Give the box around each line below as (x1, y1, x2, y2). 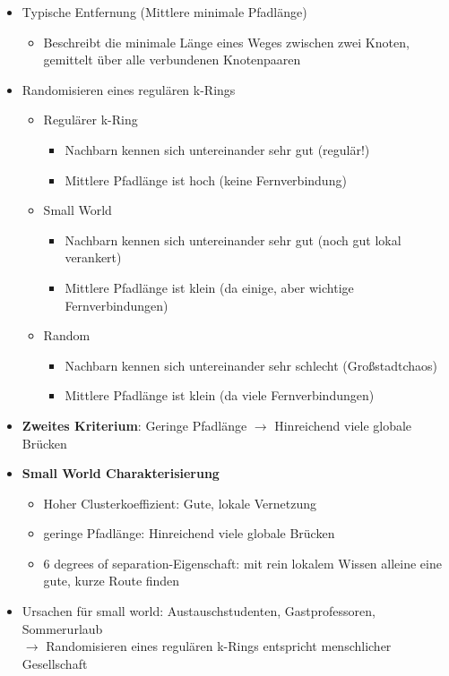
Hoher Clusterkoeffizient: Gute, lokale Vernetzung (43, 493, 316, 512)
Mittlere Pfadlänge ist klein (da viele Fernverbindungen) (65, 386, 375, 405)
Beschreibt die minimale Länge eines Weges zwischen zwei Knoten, (43, 32, 410, 51)
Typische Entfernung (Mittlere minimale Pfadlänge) (22, 3, 307, 21)
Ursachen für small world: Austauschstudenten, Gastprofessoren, (22, 602, 376, 620)
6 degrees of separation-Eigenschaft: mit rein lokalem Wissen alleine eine (43, 553, 442, 572)
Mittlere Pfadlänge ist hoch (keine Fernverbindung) (65, 170, 347, 189)
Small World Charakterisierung (22, 464, 220, 483)
